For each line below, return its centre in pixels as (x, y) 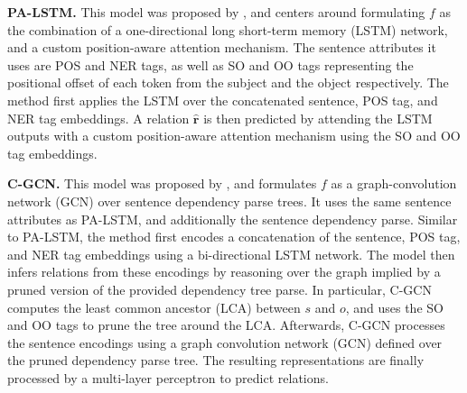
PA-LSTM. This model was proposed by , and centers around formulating (216, 12)
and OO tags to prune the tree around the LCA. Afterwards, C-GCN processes (226, 325)
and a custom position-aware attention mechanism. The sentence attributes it (222, 47)
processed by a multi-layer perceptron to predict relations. (168, 377)
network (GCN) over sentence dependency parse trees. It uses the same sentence (229, 201)
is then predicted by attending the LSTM (318, 118)
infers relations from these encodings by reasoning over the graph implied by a (224, 272)
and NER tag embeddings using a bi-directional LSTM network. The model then (231, 254)
